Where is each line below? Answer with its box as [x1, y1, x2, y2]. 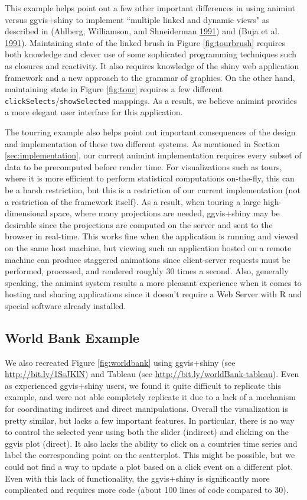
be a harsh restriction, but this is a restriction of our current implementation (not [5, 183, 301, 196]
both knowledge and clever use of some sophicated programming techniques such [5, 48, 296, 60]
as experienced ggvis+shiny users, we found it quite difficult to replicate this [5, 379, 282, 391]
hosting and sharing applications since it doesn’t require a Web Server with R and [5, 288, 302, 300]
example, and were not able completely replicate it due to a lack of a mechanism [5, 391, 296, 403]
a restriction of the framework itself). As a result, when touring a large [5, 195, 261, 207]
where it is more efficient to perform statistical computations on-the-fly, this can [5, 172, 295, 184]
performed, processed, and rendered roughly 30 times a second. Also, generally [5, 265, 289, 277]
